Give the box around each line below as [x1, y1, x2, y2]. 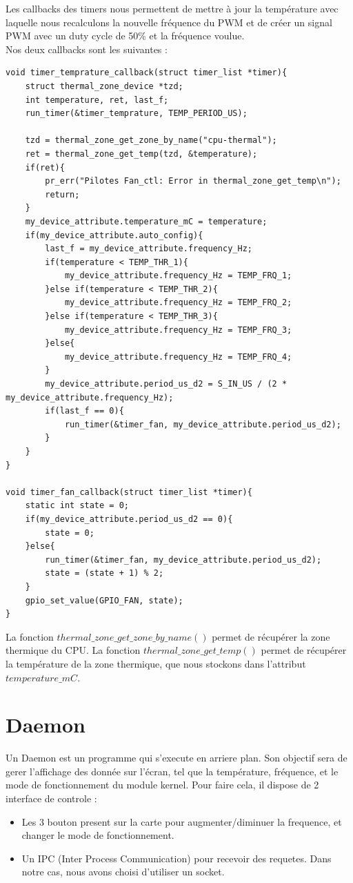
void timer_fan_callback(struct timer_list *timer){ [6, 487, 252, 497]
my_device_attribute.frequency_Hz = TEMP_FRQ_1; [64, 271, 292, 281]
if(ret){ [25, 162, 65, 173]
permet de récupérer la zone [212, 629, 330, 643]
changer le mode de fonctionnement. [21, 828, 174, 842]
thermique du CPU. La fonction [6, 643, 141, 657]
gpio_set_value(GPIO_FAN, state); [25, 595, 183, 605]
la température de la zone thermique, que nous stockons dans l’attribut [6, 656, 306, 670]
